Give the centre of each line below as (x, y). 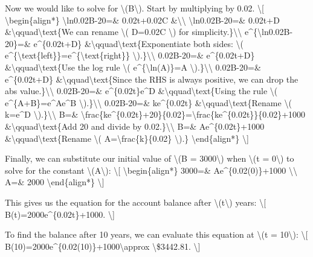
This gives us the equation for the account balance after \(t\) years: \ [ (136, 202)
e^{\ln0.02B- (269, 32)
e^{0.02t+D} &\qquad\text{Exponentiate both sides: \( (138, 43)
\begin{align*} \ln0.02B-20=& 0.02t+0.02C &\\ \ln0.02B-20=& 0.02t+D (142, 20)
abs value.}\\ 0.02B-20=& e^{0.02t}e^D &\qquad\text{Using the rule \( (141, 91)
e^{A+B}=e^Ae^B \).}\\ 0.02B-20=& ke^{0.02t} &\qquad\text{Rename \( (148, 102)
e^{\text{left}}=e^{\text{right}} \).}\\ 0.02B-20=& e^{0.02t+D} (130, 55)
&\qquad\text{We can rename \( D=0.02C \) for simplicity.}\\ (124, 32)
